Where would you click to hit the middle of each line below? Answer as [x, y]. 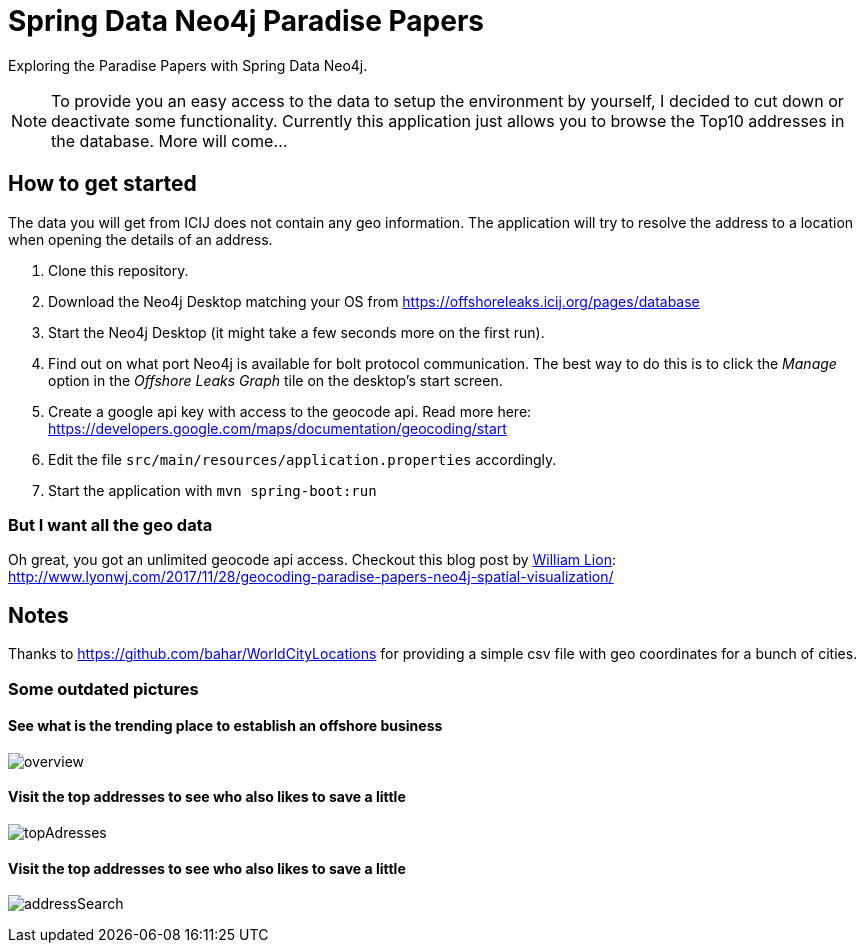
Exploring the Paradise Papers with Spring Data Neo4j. [188, 65]
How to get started [102, 184]
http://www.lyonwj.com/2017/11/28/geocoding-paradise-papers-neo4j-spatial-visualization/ [311, 577]
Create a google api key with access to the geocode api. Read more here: [290, 411]
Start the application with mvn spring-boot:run [212, 490]
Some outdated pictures [103, 688]
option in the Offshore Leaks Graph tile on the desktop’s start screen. [275, 380]
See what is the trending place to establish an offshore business [225, 726]
